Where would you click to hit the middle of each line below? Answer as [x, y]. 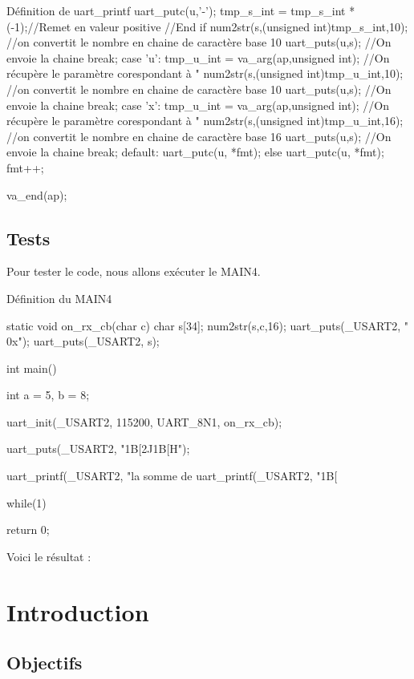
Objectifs [45, 663]
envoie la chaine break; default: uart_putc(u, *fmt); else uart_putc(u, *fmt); [195, 152]
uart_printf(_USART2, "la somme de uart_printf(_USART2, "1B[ [172, 476]
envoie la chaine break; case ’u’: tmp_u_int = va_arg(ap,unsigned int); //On [198, 57]
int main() [32, 368]
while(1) [26, 502]
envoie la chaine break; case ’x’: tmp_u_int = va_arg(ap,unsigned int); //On [198, 105]
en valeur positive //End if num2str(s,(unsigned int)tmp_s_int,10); [241, 26]
